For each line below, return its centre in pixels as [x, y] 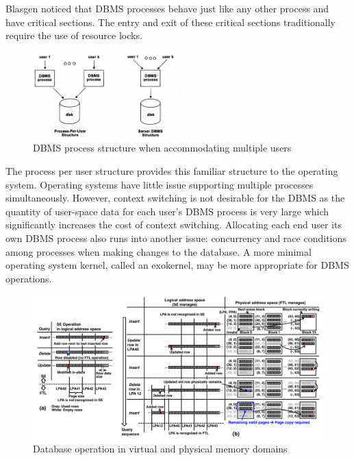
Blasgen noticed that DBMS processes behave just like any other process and [167, 8]
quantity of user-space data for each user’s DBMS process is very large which [167, 211]
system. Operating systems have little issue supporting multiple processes [160, 184]
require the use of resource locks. [74, 35]
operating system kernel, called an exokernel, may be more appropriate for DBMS [177, 265]
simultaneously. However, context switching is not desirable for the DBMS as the [175, 198]
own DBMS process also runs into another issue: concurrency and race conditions [176, 238]
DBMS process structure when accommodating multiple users [162, 148]
